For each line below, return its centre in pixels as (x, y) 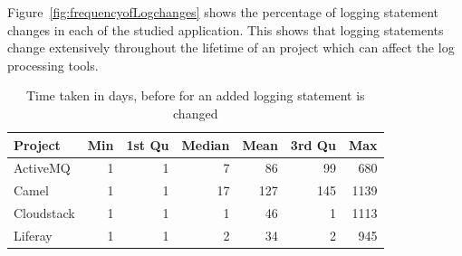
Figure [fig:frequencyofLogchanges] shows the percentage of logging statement (223, 12)
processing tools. (53, 65)
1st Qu (148, 144)
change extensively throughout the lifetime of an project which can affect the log (231, 47)
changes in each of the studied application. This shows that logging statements (226, 29)
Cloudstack (44, 213)
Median (206, 144)
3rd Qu (313, 144)
